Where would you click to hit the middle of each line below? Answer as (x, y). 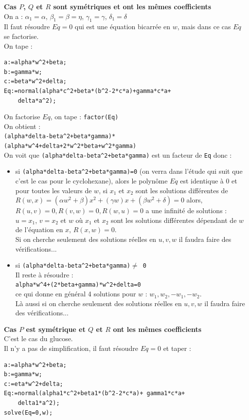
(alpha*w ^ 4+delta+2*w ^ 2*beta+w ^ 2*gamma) (70, 146)
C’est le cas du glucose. (38, 338)
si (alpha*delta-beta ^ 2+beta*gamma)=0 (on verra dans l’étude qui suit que (129, 171)
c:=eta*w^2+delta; (34, 384)
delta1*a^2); (39, 403)
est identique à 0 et (209, 181)
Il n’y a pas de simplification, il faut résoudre (71, 348)
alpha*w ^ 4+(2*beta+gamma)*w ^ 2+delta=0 (78, 285)
